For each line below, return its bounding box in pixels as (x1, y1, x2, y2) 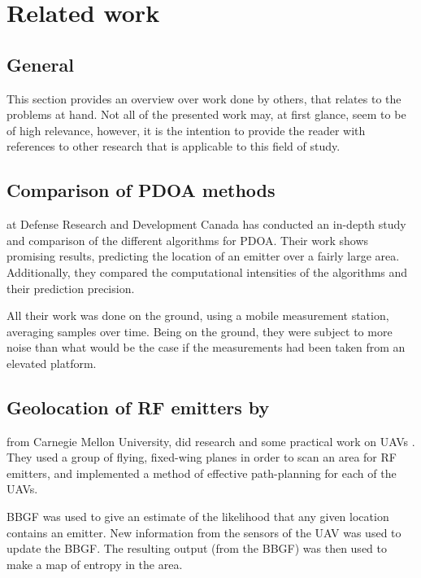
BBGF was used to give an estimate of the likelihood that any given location (7, 508, 389, 525)
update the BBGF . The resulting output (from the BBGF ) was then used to (7, 540, 387, 557)
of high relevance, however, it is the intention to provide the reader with (7, 121, 366, 138)
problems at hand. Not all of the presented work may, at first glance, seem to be (7, 106, 406, 123)
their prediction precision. (7, 279, 135, 296)
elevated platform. (7, 354, 97, 371)
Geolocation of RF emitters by (7, 394, 270, 419)
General (7, 51, 74, 77)
